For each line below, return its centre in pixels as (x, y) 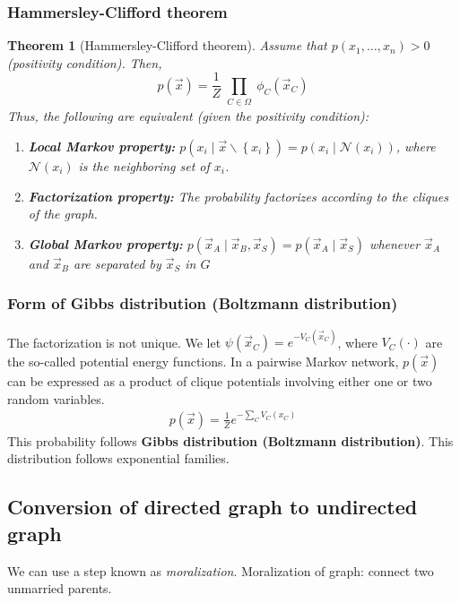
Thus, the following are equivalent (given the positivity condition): (188, 116)
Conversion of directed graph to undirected (213, 507)
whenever (395, 243)
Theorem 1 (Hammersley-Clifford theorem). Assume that (167, 45)
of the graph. (63, 214)
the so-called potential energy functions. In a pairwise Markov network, (203, 362)
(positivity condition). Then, (85, 62)
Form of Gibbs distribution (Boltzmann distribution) (203, 303)
